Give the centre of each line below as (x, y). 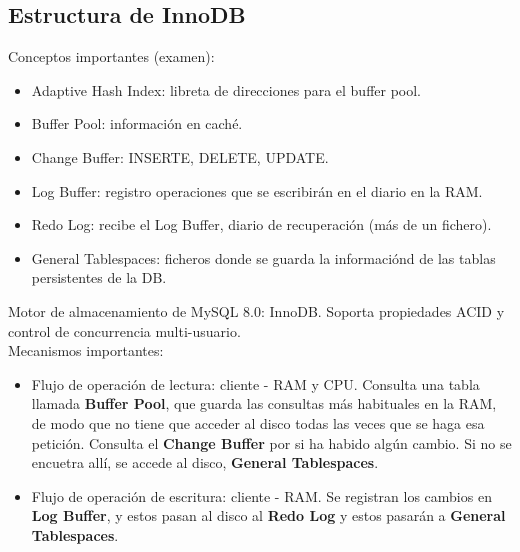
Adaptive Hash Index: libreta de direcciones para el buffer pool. (226, 89)
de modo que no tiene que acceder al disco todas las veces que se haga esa (258, 422)
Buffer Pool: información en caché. (137, 123)
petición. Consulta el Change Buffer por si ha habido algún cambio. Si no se (271, 442)
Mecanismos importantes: (86, 350)
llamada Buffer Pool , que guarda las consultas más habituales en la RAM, (264, 403)
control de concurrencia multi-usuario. (124, 330)
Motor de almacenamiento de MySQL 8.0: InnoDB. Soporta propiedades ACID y (256, 310)
